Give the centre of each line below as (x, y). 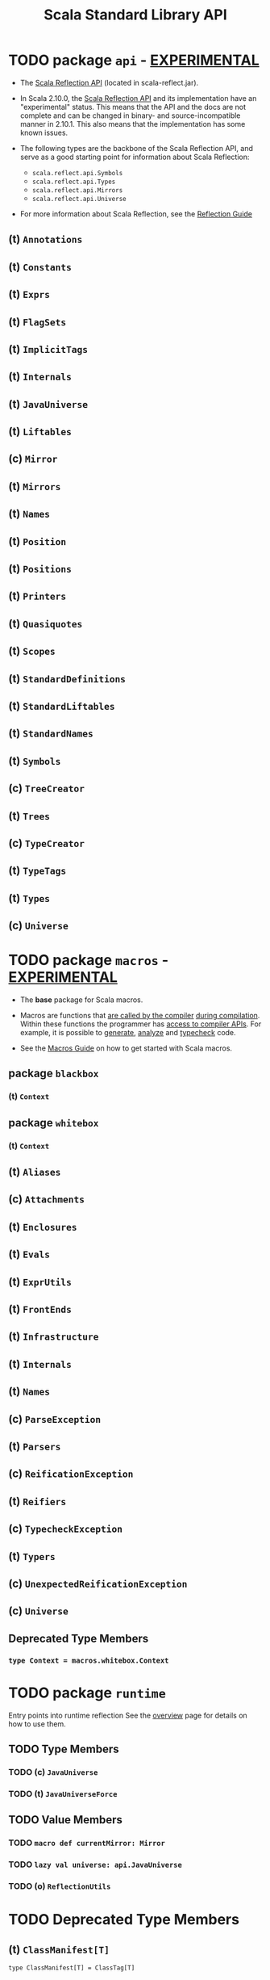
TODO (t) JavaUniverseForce (63, 1793)
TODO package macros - (89, 961)
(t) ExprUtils (40, 1282)
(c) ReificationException (71, 1474)
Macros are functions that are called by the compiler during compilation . (140, 1016)
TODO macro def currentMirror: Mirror (87, 1843)
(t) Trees (29, 816)
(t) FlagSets (37, 322)
